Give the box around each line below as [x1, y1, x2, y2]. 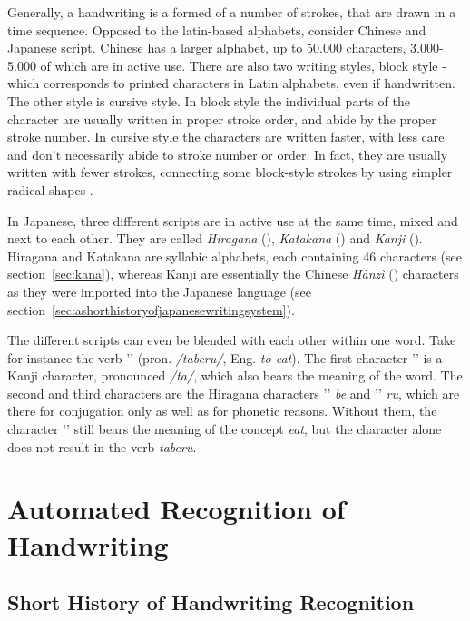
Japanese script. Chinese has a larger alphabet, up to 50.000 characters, [7, 38, 406, 57]
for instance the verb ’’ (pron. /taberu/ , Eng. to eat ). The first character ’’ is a [7, 348, 443, 367]
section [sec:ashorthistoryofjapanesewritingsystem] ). [7, 300, 295, 319]
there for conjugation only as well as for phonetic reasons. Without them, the [7, 401, 437, 420]
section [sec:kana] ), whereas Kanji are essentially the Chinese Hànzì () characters [7, 264, 459, 283]
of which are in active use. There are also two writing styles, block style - [40, 55, 446, 74]
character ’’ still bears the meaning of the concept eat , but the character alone [7, 419, 442, 439]
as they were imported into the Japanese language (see [7, 281, 311, 301]
